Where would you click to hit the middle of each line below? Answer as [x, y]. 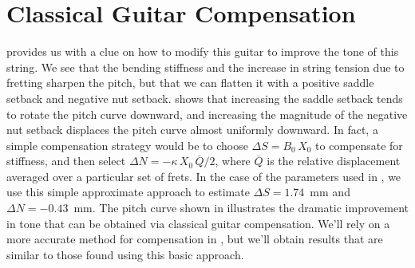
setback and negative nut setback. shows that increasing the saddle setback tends [205, 98]
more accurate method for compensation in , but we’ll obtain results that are [195, 239]
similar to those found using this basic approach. [125, 254]
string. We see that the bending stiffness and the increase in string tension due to [206, 67]
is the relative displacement [334, 161]
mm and [330, 192]
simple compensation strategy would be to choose [127, 145]
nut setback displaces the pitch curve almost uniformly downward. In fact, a [192, 130]
